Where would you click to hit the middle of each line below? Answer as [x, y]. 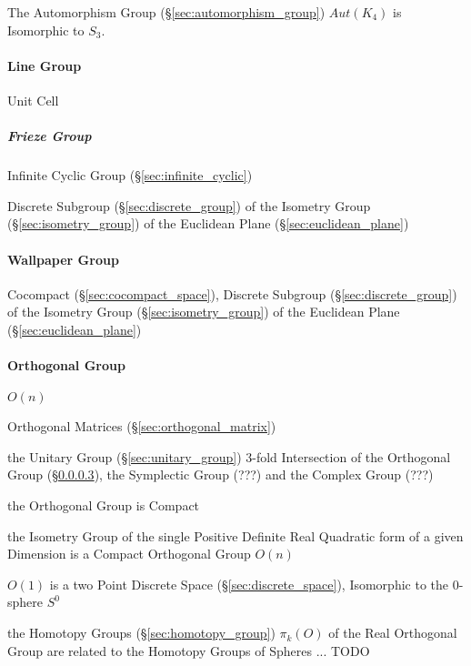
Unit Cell [33, 100]
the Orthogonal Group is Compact [104, 505]
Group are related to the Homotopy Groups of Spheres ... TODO [189, 650]
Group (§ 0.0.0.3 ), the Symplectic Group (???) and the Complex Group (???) [220, 474]
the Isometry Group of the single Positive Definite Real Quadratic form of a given [235, 535]
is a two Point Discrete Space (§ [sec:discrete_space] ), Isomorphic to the [249, 584]
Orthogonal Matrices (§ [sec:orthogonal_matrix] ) [142, 426]
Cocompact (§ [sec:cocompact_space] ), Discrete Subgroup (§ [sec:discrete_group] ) [232, 293]
